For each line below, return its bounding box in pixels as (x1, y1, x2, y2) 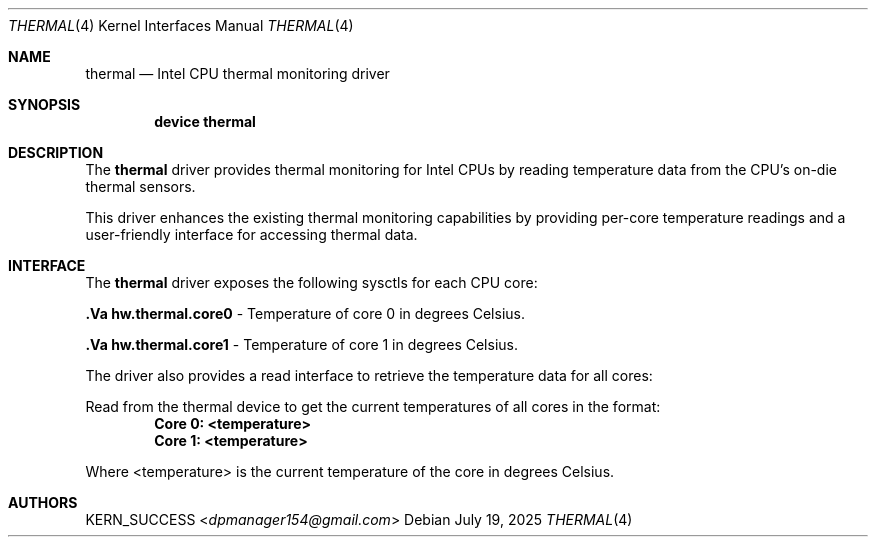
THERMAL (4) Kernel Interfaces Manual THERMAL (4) (8, 17, 354, 34)
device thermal (154, 113, 256, 130)
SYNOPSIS (8, 96, 81, 113)
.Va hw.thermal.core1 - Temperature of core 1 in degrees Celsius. (85, 336, 518, 353)
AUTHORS (8, 494, 78, 511)
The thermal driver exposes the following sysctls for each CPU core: (85, 274, 538, 291)
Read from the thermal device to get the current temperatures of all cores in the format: (85, 398, 661, 415)
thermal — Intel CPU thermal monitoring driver (85, 65, 390, 82)
